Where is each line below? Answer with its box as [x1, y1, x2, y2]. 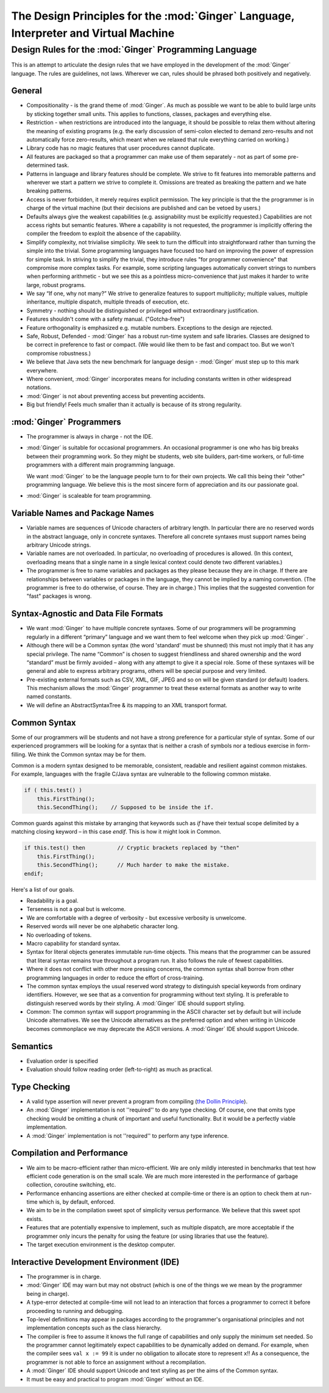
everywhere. [26, 366, 58, 374]
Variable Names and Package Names [11, 508, 155, 518]
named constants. [26, 693, 72, 700]
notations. [26, 384, 52, 391]
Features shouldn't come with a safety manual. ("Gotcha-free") [26, 315, 185, 323]
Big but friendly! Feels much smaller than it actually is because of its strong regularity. [26, 401, 242, 409]
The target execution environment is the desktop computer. [26, 1241, 176, 1248]
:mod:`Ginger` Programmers [11, 416, 121, 427]
